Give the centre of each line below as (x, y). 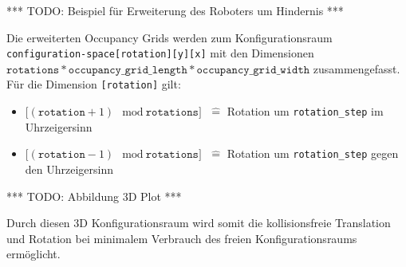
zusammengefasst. (357, 68)
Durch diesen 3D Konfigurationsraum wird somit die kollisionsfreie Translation (199, 223)
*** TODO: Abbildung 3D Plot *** (94, 196)
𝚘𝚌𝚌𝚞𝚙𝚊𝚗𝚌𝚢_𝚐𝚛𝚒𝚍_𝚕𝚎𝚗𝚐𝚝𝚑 (128, 70)
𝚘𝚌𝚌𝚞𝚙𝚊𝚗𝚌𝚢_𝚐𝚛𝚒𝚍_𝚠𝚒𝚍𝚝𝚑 (253, 70)
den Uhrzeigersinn (69, 169)
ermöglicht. (34, 254)
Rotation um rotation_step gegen (313, 153)
